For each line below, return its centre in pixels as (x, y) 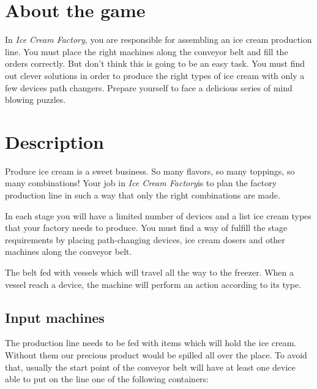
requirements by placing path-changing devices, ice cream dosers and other (145, 239)
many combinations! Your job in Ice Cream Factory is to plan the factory (141, 183)
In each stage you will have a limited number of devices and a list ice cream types (158, 215)
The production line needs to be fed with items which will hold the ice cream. (151, 343)
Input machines (55, 317)
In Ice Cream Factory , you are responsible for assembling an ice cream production (158, 40)
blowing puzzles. (35, 100)
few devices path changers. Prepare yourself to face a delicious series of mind (149, 87)
